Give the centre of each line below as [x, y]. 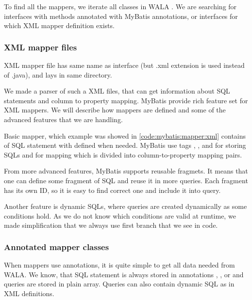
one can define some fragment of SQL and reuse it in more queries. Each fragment [126, 180]
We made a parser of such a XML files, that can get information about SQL [117, 91]
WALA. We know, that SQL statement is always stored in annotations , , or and [124, 274]
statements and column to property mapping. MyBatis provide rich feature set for [126, 100]
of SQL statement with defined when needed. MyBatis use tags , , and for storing [125, 145]
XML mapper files [41, 47]
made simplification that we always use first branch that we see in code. [111, 225]
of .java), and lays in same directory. [58, 74]
